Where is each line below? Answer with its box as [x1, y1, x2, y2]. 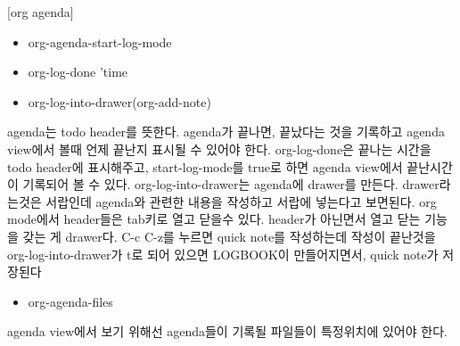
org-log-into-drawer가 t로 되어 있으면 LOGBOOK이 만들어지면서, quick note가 [7, 244, 439, 263]
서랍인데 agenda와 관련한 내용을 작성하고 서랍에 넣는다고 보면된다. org [45, 192, 437, 210]
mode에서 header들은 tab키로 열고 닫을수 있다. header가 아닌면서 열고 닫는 [7, 210, 421, 228]
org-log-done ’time [28, 62, 128, 81]
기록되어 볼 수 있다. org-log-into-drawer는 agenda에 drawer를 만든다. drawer [22, 175, 439, 194]
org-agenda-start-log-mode [28, 32, 172, 51]
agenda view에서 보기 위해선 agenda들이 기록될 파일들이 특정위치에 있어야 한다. [7, 322, 448, 341]
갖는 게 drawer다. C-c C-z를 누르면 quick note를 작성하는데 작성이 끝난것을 [22, 227, 436, 245]
